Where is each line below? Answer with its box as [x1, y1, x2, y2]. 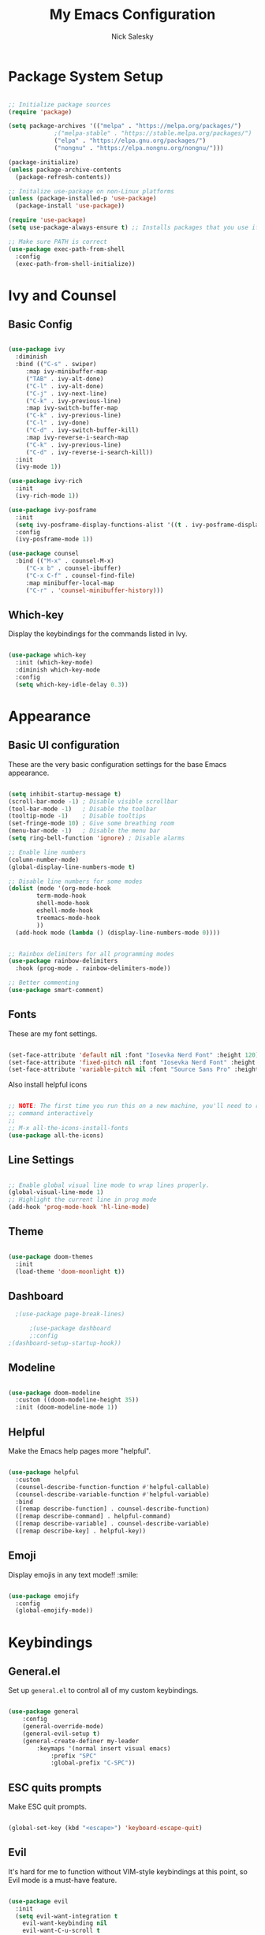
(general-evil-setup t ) [22, 1730, 101, 1738]
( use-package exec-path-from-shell [8, 245, 125, 253]
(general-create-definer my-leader [22, 1737, 140, 1745]
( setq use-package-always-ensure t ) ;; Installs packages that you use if [8, 223, 259, 232]
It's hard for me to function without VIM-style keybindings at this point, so [8, 1866, 248, 1876]
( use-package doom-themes [8, 1252, 93, 1260]
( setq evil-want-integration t [15, 1912, 118, 1920]
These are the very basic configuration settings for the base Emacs [8, 759, 227, 769]
